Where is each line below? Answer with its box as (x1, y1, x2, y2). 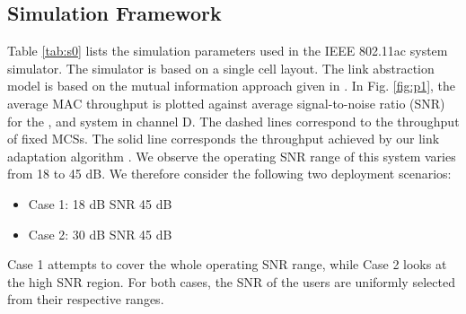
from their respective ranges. (7, 290, 164, 309)
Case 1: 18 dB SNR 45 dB (28, 194, 172, 213)
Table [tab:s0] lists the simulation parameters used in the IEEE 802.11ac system (7, 41, 448, 60)
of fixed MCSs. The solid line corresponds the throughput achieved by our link (7, 129, 440, 148)
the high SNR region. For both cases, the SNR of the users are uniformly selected (7, 272, 455, 291)
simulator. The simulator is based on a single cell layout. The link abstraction (7, 58, 435, 77)
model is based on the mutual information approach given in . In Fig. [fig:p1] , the (7, 76, 456, 95)
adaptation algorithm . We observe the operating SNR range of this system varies (7, 146, 456, 165)
